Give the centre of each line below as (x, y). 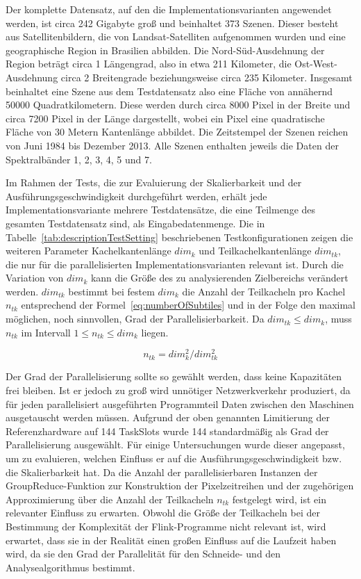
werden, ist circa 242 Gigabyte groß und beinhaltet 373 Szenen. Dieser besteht (172, 23)
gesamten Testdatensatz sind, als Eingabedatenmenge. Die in (135, 223)
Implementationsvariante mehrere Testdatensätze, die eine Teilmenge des (161, 210)
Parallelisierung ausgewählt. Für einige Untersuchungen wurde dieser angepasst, (175, 445)
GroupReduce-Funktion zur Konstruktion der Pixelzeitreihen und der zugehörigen (180, 486)
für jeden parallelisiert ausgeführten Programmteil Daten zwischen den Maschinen (180, 403)
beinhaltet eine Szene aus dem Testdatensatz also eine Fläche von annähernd (169, 91)
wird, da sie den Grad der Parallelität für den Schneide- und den (143, 554)
